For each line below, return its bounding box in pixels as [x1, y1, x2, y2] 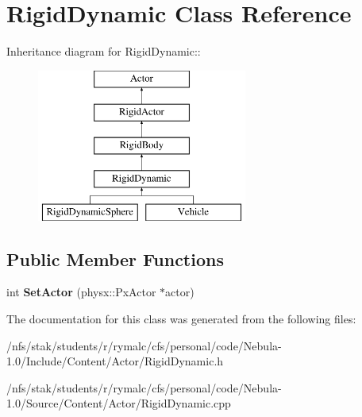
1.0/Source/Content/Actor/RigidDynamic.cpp [6, 395, 231, 411]
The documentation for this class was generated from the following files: [6, 311, 356, 327]
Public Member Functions [6, 246, 224, 271]
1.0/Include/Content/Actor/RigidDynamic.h [6, 353, 224, 369]
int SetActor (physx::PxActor [6, 284, 156, 300]
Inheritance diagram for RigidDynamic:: [6, 43, 201, 60]
